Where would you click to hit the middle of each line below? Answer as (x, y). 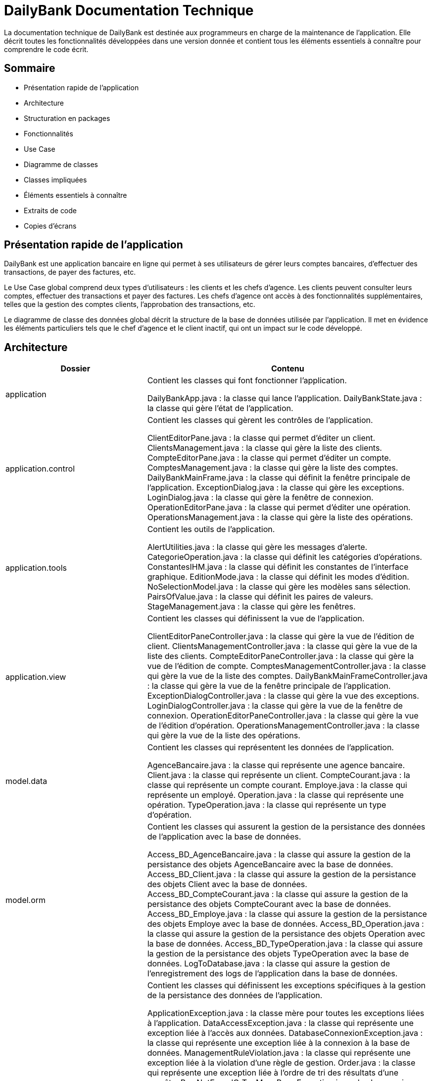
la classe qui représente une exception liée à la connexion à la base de (279, 1043)
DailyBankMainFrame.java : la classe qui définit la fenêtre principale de (279, 478)
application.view (36, 677)
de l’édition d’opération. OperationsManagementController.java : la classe (283, 726)
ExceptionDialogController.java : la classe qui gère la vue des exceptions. (283, 696)
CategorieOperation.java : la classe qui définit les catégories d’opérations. (285, 557)
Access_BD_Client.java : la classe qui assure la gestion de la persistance (282, 874)
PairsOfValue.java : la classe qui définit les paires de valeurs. (260, 597)
